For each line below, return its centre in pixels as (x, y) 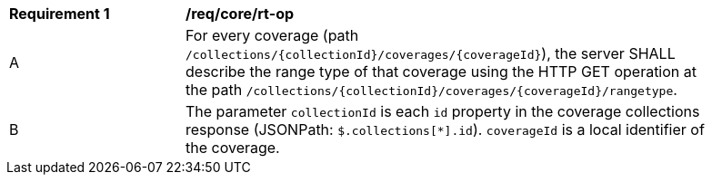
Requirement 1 (60, 14)
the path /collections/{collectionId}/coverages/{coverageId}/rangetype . (431, 90)
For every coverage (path (272, 35)
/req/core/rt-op (240, 14)
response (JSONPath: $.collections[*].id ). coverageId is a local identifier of (445, 129)
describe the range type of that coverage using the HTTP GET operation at (441, 72)
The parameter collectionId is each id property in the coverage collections (443, 111)
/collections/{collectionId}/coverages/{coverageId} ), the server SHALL (431, 53)
